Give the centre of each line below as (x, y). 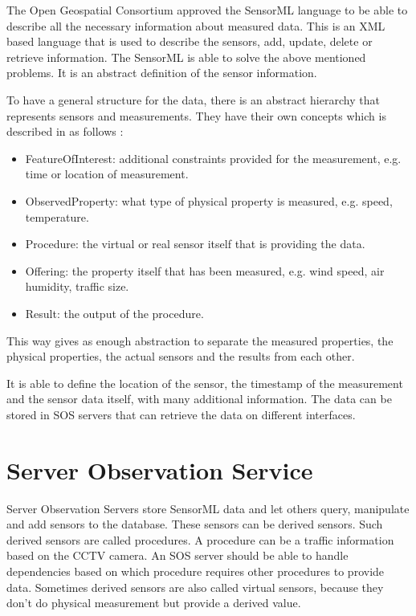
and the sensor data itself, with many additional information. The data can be (199, 399)
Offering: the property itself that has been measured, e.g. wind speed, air (205, 270)
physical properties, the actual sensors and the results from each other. (181, 356)
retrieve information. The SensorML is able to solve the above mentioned (186, 57)
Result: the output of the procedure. (114, 313)
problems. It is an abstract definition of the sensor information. (162, 73)
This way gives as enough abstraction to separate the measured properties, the (200, 340)
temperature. (57, 216)
